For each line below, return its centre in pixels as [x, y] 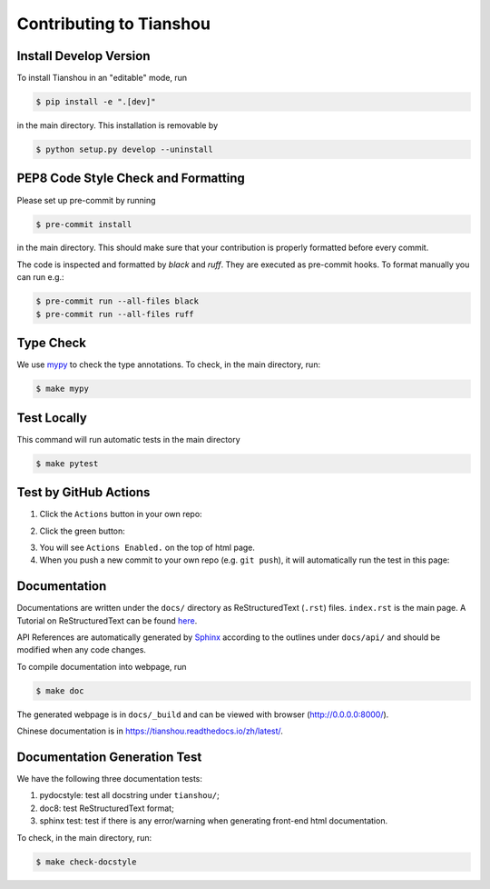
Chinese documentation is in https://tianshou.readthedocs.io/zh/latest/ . [150, 731]
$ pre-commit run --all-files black [118, 301]
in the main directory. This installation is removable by [117, 125]
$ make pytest [67, 463]
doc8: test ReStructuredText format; [107, 808]
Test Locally [52, 418]
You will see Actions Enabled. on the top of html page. [147, 547]
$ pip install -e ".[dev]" [96, 102]
